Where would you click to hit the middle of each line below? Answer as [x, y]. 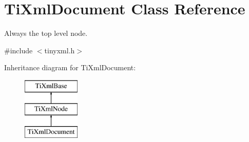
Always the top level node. [46, 33]
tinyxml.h [60, 50]
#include [18, 50]
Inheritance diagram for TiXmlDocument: [70, 67]
